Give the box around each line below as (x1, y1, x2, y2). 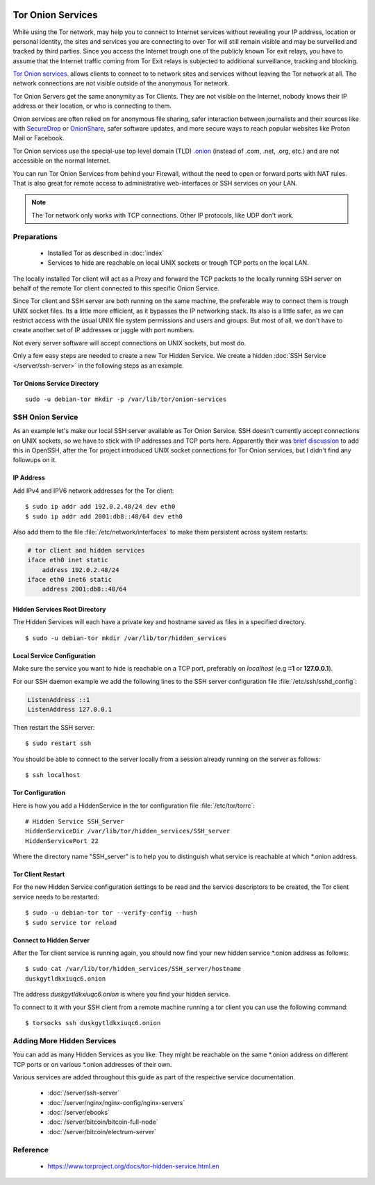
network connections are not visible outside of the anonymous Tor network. (12, 79, 230, 88)
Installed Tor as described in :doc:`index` (47, 249, 165, 257)
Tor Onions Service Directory (12, 379, 99, 387)
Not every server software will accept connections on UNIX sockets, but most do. (12, 338, 247, 347)
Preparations (12, 231, 58, 241)
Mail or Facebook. (12, 134, 65, 142)
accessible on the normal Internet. (12, 156, 111, 165)
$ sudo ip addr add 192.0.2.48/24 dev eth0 (25, 502, 176, 511)
